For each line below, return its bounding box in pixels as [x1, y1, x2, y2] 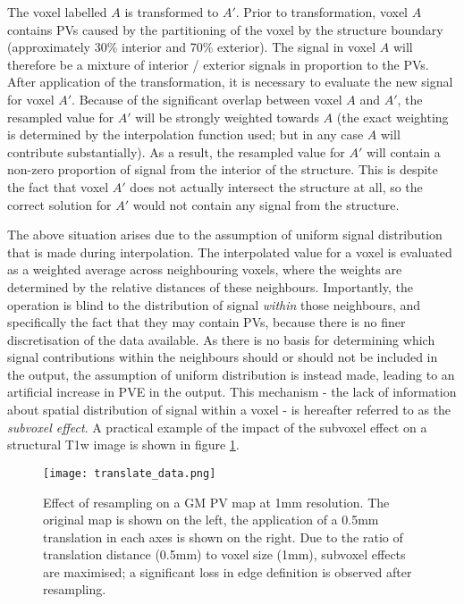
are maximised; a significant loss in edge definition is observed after [43, 562, 412, 581]
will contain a [366, 142, 441, 161]
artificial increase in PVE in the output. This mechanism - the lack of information [7, 382, 457, 401]
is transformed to [124, 3, 219, 21]
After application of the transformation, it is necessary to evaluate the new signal [7, 72, 453, 91]
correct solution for [7, 195, 112, 214]
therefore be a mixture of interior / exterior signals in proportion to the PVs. [7, 55, 429, 73]
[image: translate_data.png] [43, 466, 216, 480]
